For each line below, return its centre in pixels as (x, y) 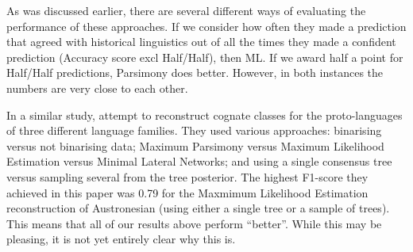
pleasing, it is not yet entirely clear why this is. (121, 239)
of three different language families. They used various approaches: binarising (194, 130)
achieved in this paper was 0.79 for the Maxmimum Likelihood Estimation (187, 192)
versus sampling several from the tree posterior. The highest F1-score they (187, 176)
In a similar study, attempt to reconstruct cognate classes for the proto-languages (205, 115)
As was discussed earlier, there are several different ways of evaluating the (186, 10)
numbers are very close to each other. (97, 88)
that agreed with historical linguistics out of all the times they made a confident (201, 42)
